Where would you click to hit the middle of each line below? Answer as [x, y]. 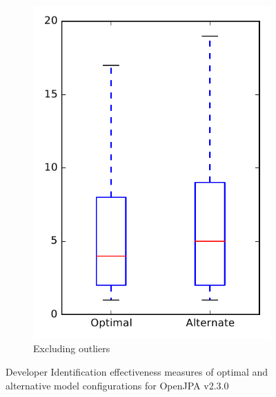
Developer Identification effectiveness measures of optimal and [137, 371]
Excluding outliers [72, 348]
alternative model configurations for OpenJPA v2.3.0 [117, 385]
